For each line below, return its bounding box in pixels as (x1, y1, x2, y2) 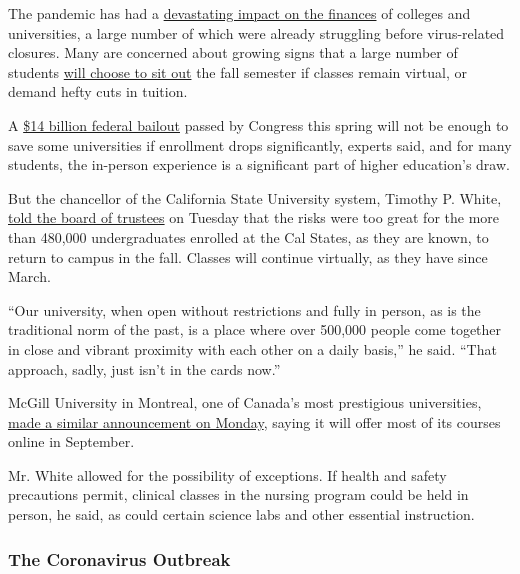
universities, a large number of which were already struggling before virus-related (8, 22, 505, 43)
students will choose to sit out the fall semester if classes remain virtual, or (8, 61, 467, 82)
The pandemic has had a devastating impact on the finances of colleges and (8, 3, 471, 23)
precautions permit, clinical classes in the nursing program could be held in (8, 484, 469, 505)
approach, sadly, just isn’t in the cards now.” (8, 358, 281, 379)
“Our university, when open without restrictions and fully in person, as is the (8, 299, 481, 320)
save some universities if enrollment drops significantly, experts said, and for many (8, 134, 512, 155)
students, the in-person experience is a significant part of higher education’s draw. (8, 154, 510, 175)
